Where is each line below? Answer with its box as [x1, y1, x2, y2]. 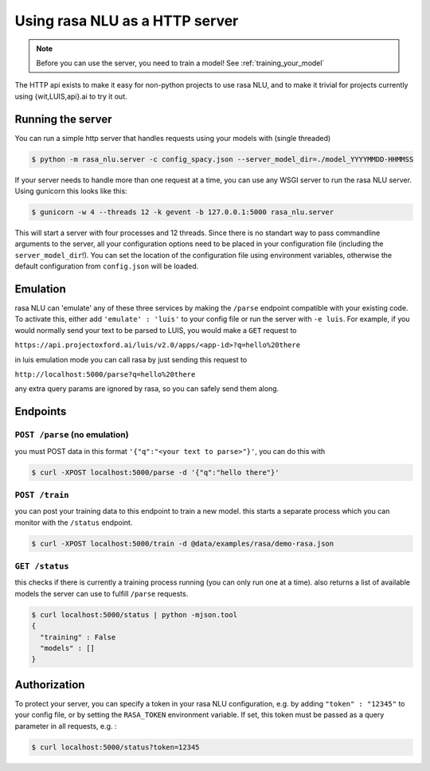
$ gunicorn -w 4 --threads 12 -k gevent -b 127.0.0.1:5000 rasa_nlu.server [31, 207, 334, 217]
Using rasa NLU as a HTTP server [14, 12, 239, 29]
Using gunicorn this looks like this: [14, 186, 127, 195]
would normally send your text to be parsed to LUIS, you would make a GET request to [14, 325, 297, 335]
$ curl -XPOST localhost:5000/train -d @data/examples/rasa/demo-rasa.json [31, 538, 334, 548]
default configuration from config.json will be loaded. [14, 261, 199, 271]
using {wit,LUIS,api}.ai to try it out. [14, 92, 127, 101]
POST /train [14, 490, 69, 500]
